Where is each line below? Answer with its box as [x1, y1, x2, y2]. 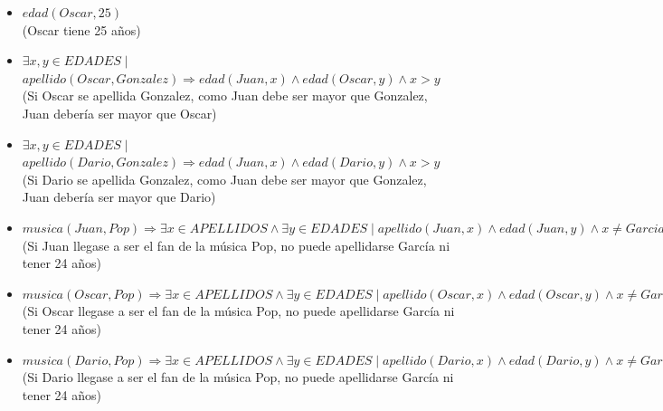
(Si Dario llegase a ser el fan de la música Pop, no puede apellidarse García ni [22, 368, 454, 387]
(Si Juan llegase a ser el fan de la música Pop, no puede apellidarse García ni [22, 235, 450, 254]
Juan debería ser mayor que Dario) [22, 187, 216, 206]
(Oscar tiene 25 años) [22, 20, 141, 39]
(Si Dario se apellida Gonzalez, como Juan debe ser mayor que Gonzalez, [22, 169, 427, 188]
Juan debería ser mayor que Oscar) [22, 103, 217, 122]
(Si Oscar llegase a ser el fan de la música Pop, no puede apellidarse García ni [22, 301, 455, 320]
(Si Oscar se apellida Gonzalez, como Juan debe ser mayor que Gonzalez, [22, 86, 428, 105]
